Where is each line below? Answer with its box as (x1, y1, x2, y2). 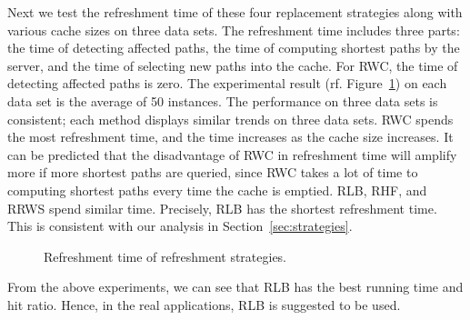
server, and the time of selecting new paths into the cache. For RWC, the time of (7, 55, 458, 75)
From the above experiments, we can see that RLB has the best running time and (7, 277, 464, 296)
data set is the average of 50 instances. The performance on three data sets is (7, 91, 438, 110)
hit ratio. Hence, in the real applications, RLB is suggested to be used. (7, 295, 401, 314)
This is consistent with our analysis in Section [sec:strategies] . (7, 216, 353, 235)
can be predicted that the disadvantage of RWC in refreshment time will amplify (7, 145, 457, 164)
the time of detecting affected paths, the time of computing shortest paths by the (7, 38, 460, 57)
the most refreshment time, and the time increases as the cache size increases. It (7, 127, 454, 146)
